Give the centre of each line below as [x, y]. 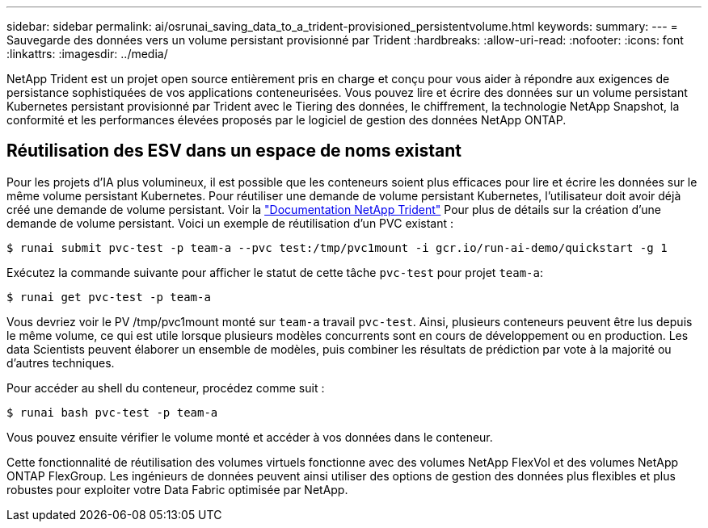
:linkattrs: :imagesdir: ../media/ [87, 54]
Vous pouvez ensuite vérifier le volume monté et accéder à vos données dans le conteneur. [250, 437]
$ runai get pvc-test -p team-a [109, 297]
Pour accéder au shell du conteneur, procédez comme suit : [166, 388]
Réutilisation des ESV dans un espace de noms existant [234, 151]
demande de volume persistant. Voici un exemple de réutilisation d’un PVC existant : [230, 223]
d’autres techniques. [61, 362]
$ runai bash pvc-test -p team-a [112, 412]
